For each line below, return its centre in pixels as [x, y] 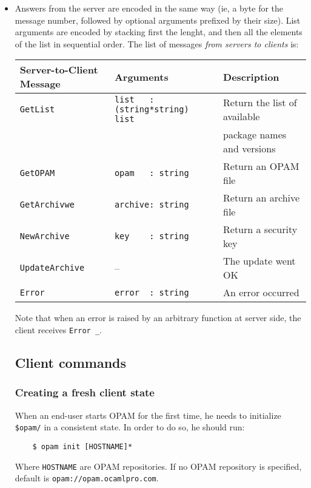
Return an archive [262, 198]
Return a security [260, 229]
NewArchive [45, 236]
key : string [152, 236]
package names [255, 135]
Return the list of [260, 103]
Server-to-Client [59, 70]
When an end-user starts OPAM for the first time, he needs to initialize [148, 415]
